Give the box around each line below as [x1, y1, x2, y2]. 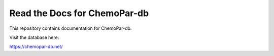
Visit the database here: [9, 34, 59, 40]
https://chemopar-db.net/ [9, 43, 63, 50]
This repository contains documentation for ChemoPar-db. [9, 25, 132, 31]
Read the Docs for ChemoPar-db [9, 8, 149, 19]
